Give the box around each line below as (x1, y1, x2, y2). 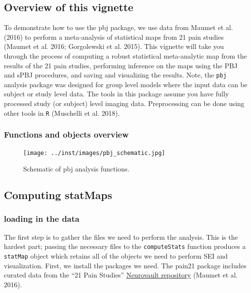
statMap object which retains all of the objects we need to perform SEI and (4, 250, 228, 261)
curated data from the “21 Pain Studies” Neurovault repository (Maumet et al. (4, 270, 238, 280)
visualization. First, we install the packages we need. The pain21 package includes (4, 260, 247, 270)
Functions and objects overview (4, 128, 129, 140)
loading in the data (4, 213, 80, 225)
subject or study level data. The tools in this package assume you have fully (4, 89, 229, 99)
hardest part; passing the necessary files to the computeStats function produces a (4, 241, 246, 251)
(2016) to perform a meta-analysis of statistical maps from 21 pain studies (4, 31, 224, 42)
